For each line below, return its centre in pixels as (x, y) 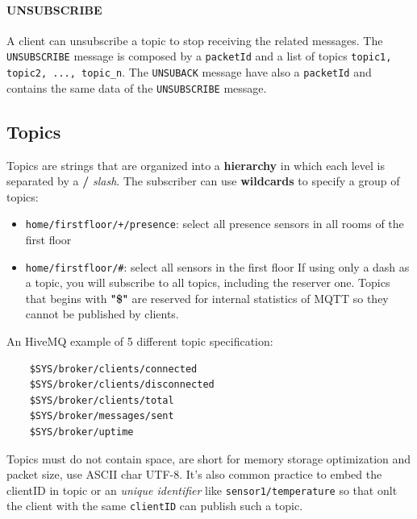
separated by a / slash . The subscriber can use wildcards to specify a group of (203, 181)
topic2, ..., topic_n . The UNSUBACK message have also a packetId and (189, 72)
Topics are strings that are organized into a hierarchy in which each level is (196, 165)
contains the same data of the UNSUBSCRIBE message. (137, 87)
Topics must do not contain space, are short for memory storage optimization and (209, 458)
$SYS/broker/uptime (81, 432)
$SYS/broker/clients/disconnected (122, 385)
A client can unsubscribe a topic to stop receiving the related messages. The (195, 40)
